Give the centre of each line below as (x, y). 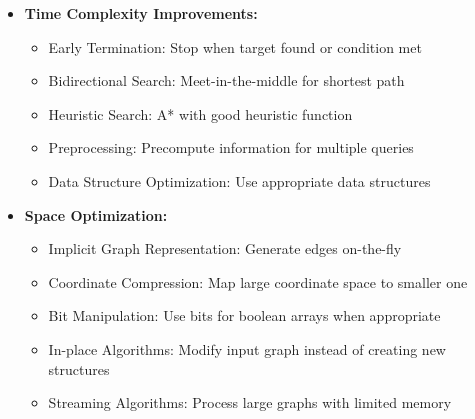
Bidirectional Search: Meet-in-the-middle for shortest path (226, 80)
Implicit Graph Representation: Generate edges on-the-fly (225, 248)
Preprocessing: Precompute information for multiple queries (231, 147)
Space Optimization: (96, 214)
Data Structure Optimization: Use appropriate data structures (239, 180)
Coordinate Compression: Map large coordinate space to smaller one (258, 281)
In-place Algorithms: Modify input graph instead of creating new (247, 348)
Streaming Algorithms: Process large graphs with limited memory (250, 402)
